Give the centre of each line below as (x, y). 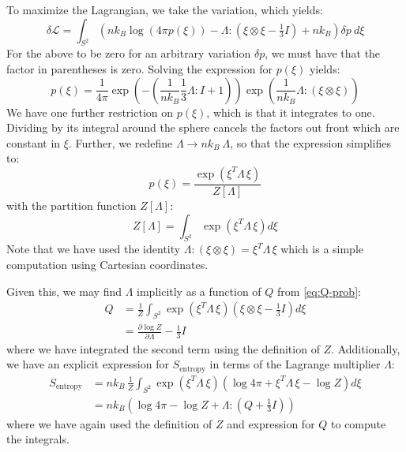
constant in (34, 142)
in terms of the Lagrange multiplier (295, 364)
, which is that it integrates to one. (291, 112)
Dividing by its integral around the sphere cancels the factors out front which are (203, 127)
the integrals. (38, 439)
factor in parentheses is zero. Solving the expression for (139, 68)
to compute (359, 423)
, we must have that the (323, 53)
